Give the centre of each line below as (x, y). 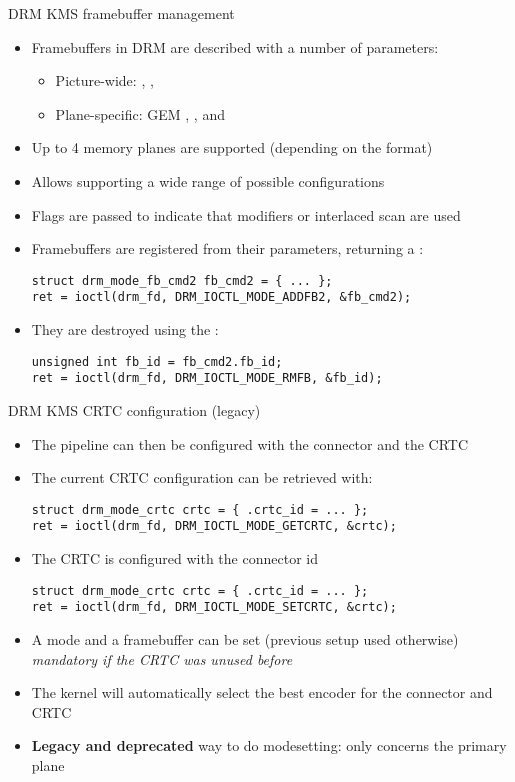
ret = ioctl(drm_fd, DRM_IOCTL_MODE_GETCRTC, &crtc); (214, 526)
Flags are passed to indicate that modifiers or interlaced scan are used (246, 214)
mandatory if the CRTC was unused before (162, 658)
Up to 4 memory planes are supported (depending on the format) (232, 147)
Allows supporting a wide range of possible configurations (208, 180)
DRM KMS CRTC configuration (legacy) (134, 409)
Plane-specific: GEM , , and (140, 113)
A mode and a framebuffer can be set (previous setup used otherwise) (245, 638)
